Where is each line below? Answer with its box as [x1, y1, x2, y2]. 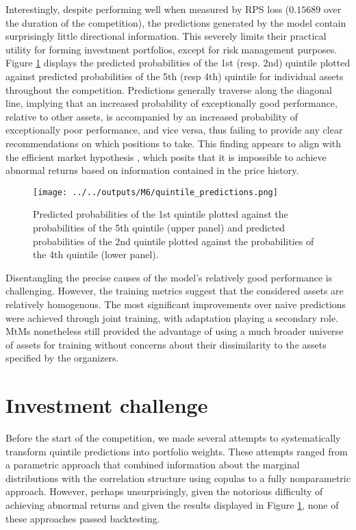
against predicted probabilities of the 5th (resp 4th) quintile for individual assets [5, 68, 344, 83]
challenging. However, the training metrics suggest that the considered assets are [5, 283, 344, 298]
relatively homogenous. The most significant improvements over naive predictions [5, 296, 346, 311]
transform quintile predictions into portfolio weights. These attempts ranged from [5, 444, 348, 458]
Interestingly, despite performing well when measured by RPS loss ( [5, 2, 290, 16]
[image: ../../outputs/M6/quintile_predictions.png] [33, 187, 278, 197]
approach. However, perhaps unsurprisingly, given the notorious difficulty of [5, 484, 323, 499]
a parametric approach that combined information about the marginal [5, 457, 300, 472]
